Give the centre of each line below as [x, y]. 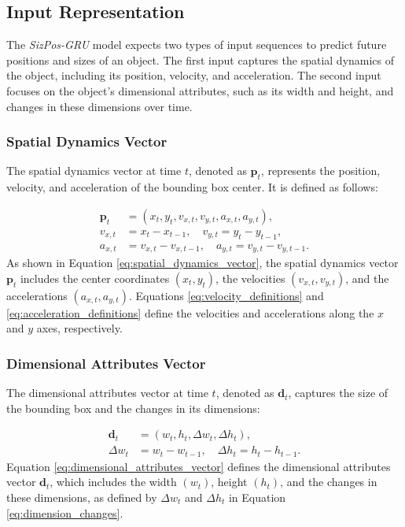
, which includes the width [113, 482]
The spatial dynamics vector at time [94, 171]
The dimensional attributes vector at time [107, 393]
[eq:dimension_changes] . [65, 512]
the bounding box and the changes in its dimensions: [133, 408]
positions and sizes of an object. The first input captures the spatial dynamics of [201, 59]
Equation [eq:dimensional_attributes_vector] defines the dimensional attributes [199, 466]
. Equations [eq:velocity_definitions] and [226, 295]
